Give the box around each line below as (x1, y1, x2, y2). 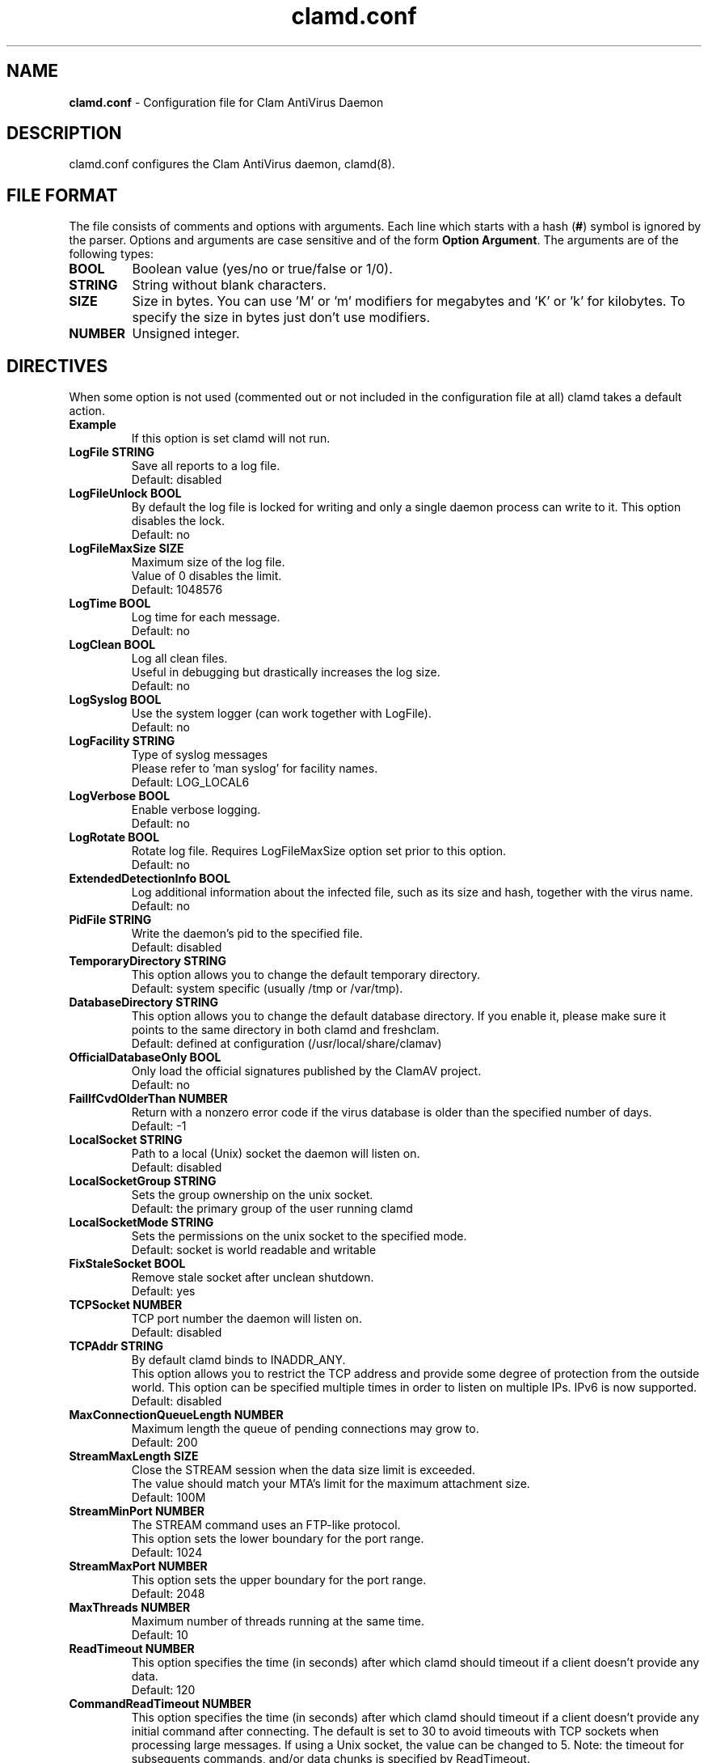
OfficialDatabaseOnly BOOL (69, 1050, 221, 1065)
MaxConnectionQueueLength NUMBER (69, 1408, 284, 1422)
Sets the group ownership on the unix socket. (131, 1188, 373, 1202)
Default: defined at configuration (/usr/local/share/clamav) (131, 1036, 442, 1051)
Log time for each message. (131, 610, 280, 625)
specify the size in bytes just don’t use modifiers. (132, 309, 431, 326)
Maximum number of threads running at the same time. (131, 1614, 424, 1629)
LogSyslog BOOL (69, 693, 162, 707)
